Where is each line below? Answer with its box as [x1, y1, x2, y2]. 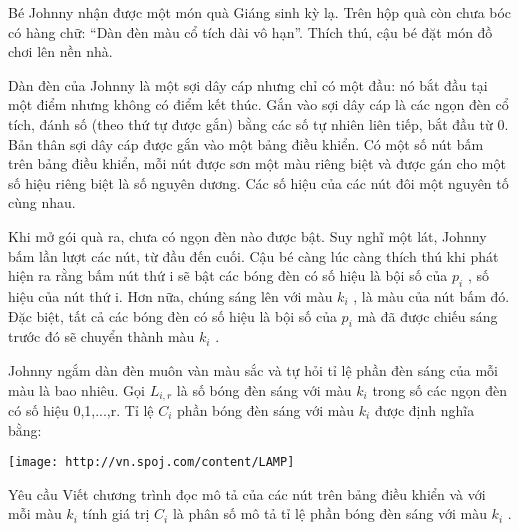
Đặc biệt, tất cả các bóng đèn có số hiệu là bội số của [8, 305, 337, 326]
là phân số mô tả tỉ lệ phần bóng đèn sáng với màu [172, 503, 487, 524]
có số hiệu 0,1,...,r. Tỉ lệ [8, 399, 154, 420]
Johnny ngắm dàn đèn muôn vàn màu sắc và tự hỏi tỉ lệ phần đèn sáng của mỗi [8, 359, 498, 380]
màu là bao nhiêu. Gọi [8, 379, 146, 400]
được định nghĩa [374, 399, 475, 420]
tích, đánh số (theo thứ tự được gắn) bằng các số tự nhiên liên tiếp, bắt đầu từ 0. [8, 113, 509, 134]
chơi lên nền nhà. [8, 41, 113, 62]
